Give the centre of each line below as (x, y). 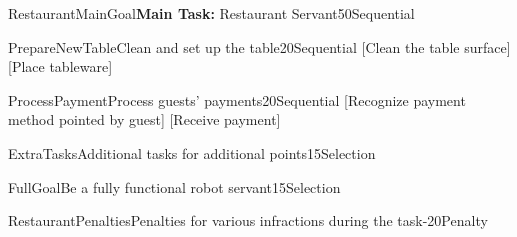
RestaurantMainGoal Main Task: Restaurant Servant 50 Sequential (211, 13)
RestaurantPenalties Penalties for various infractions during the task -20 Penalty (248, 220)
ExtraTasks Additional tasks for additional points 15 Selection (192, 152)
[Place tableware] (60, 66)
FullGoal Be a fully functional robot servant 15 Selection (174, 186)
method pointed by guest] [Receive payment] (144, 119)
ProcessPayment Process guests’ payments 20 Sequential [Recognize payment (237, 99)
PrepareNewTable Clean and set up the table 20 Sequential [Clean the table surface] (259, 46)
